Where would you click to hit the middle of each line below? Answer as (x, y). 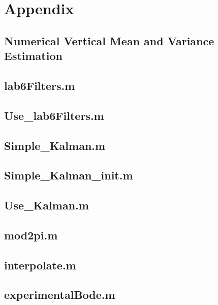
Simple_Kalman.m (55, 145)
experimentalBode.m (60, 295)
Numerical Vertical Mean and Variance (109, 40)
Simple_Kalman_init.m (69, 175)
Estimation (33, 56)
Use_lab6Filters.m (54, 115)
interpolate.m (40, 265)
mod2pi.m (31, 235)
